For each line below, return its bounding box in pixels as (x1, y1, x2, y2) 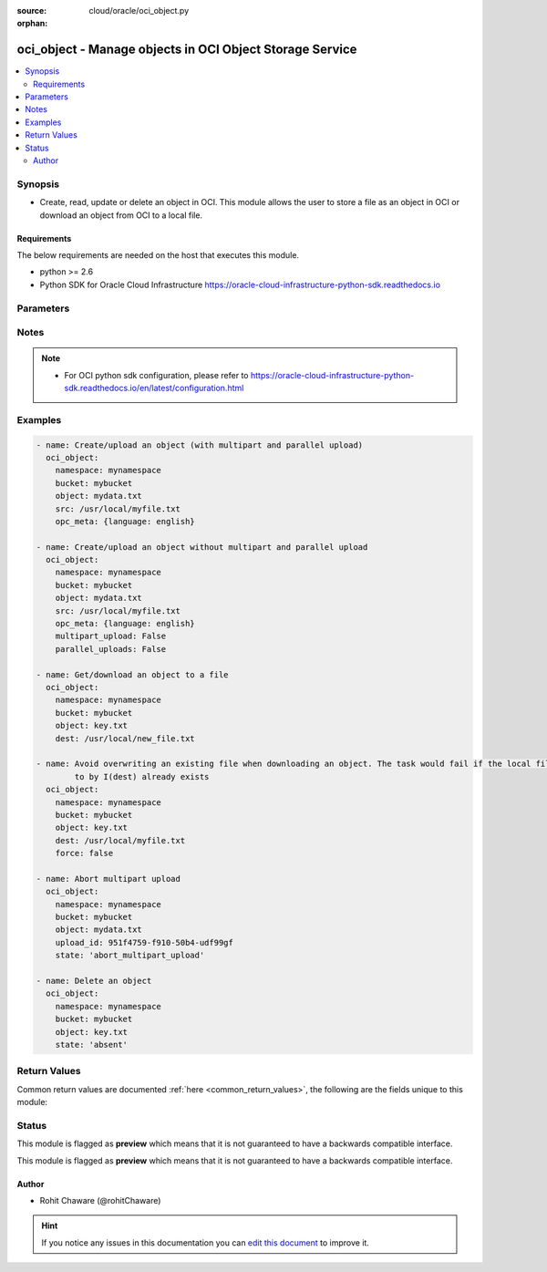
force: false (55, 848, 114, 859)
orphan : (16, 18, 48, 29)
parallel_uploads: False (55, 644, 167, 654)
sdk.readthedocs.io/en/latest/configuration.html (64, 383, 244, 394)
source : (16, 5, 47, 16)
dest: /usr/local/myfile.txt (55, 835, 186, 845)
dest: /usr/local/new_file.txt (55, 733, 195, 743)
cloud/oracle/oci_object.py (88, 5, 190, 16)
